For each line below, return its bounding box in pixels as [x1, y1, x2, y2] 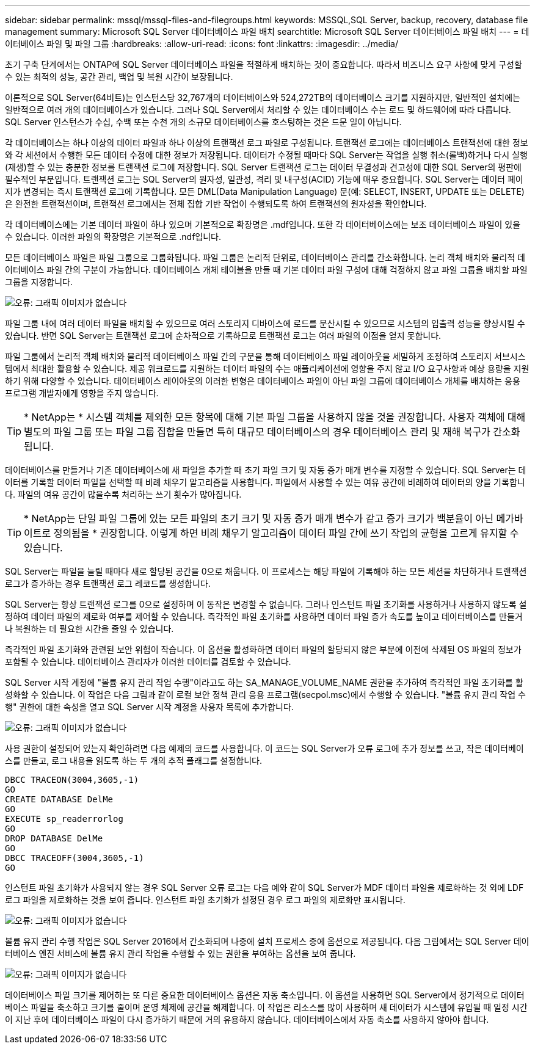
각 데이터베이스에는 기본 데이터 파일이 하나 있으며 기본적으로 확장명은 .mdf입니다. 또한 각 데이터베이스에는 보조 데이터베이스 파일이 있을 [5, 219, 521, 230]
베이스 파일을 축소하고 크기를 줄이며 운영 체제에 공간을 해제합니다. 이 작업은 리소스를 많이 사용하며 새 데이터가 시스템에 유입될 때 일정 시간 [5, 1002, 528, 1012]
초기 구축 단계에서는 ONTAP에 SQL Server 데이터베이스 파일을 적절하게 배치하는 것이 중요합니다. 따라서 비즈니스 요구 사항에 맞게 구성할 [5, 59, 522, 70]
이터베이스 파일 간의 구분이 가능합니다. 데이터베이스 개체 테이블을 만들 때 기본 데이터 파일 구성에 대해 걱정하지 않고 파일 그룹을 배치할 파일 [5, 264, 528, 275]
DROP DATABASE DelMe [5, 833, 103, 843]
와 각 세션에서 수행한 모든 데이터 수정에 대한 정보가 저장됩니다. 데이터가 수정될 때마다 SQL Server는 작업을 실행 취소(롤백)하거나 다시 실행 [5, 150, 528, 160]
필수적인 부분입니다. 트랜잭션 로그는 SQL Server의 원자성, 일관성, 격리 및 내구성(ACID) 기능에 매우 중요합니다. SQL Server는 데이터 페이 [5, 174, 523, 184]
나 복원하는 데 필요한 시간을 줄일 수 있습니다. [5, 623, 174, 634]
